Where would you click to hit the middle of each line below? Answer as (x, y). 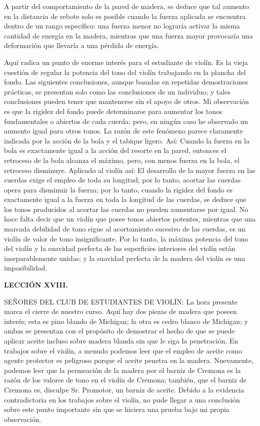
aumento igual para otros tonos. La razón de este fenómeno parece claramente (123, 131)
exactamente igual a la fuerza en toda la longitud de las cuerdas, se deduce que (125, 199)
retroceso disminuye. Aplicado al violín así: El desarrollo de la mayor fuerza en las (130, 170)
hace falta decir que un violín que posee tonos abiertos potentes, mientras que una (130, 219)
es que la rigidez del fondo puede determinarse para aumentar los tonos (113, 111)
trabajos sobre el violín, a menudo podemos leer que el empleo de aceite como (123, 350)
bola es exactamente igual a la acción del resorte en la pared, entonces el (115, 150)
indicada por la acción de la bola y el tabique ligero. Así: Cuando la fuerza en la (127, 140)
